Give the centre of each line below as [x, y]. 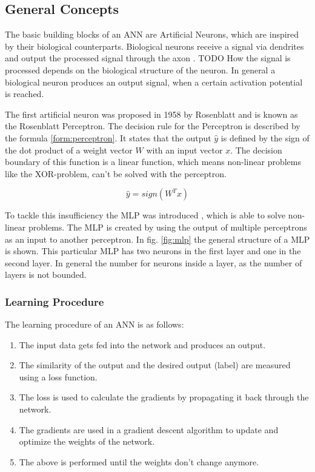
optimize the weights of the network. [87, 441]
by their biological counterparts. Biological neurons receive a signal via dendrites [154, 46]
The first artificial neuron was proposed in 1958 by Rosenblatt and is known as [151, 114]
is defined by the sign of [265, 137]
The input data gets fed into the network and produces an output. [142, 344]
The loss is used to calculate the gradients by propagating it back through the [164, 397]
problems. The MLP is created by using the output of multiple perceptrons [167, 227]
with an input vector [184, 150]
